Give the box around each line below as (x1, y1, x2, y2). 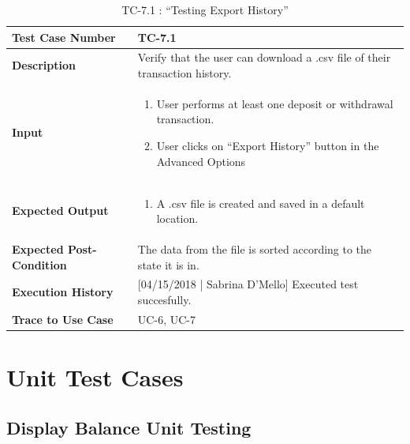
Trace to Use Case (12, 310, 114, 327)
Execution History (12, 284, 114, 300)
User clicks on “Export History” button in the (156, 137, 379, 154)
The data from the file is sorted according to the (137, 240, 372, 257)
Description (12, 57, 76, 73)
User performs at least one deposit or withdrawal (156, 95, 393, 111)
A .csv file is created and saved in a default (156, 194, 365, 211)
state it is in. (137, 256, 199, 273)
